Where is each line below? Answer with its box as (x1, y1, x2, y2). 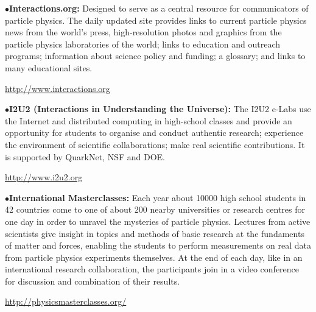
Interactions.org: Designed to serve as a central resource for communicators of (9, 2, 309, 14)
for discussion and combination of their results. (5, 274, 180, 287)
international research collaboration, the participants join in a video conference (5, 263, 300, 275)
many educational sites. (5, 61, 93, 74)
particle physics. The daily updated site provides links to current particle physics (5, 13, 307, 26)
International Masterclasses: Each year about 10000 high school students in (9, 191, 306, 204)
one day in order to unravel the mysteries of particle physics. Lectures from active (5, 214, 311, 227)
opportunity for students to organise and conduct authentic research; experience (5, 126, 304, 139)
